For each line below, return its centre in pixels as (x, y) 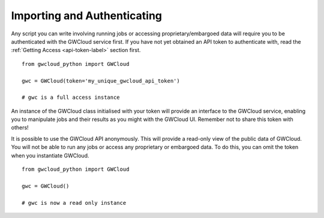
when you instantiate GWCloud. (50, 155)
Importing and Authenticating (86, 16)
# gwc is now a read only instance (74, 203)
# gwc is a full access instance (71, 98)
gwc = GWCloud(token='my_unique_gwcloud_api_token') (101, 81)
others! (20, 128)
